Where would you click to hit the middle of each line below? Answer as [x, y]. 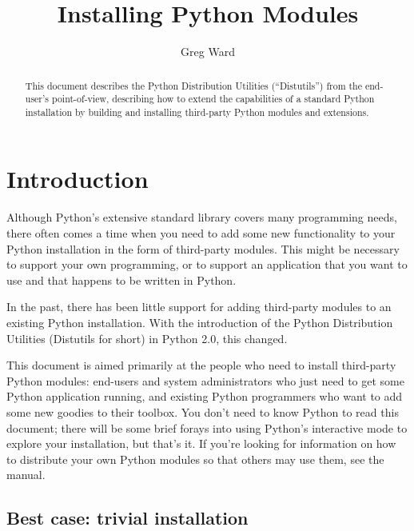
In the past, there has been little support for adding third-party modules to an [199, 307]
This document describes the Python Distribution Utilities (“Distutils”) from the [194, 85]
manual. [26, 475]
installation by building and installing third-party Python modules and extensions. [197, 112]
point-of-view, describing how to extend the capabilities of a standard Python [213, 99]
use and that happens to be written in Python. [121, 279]
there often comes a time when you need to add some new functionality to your [201, 233]
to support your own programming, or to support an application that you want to [207, 264]
